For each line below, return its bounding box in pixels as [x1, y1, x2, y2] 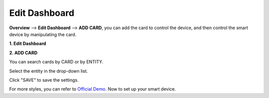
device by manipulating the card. [9, 31, 77, 37]
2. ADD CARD [9, 49, 38, 55]
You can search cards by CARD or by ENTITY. [9, 59, 104, 65]
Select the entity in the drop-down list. [9, 68, 88, 74]
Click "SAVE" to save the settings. [9, 77, 79, 83]
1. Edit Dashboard [9, 41, 46, 47]
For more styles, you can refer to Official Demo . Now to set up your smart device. [9, 86, 176, 92]
